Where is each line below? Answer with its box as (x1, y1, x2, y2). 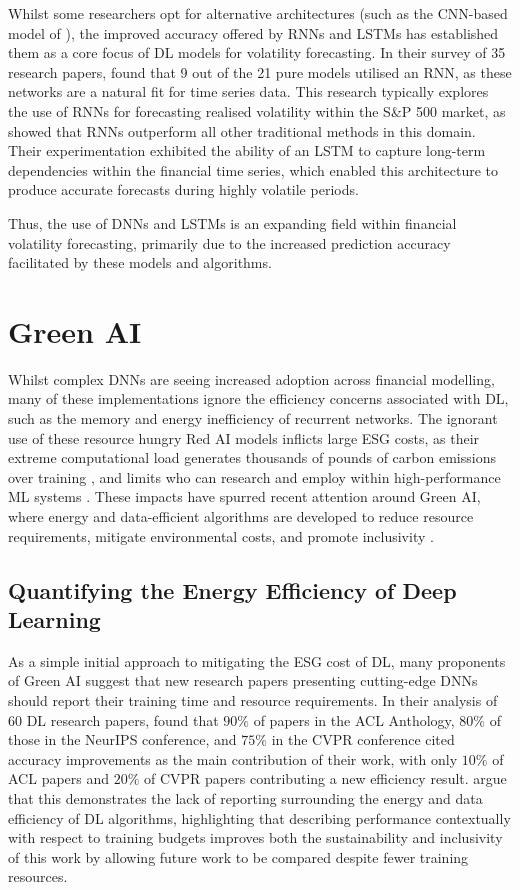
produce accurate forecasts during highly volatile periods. (8, 179, 359, 200)
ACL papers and (8, 768, 110, 789)
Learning (8, 603, 101, 634)
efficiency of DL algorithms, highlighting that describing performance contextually (8, 807, 511, 828)
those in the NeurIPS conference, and (8, 729, 237, 750)
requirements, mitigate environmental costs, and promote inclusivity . (8, 525, 434, 546)
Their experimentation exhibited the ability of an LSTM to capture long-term (8, 140, 486, 161)
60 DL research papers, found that (8, 709, 219, 730)
